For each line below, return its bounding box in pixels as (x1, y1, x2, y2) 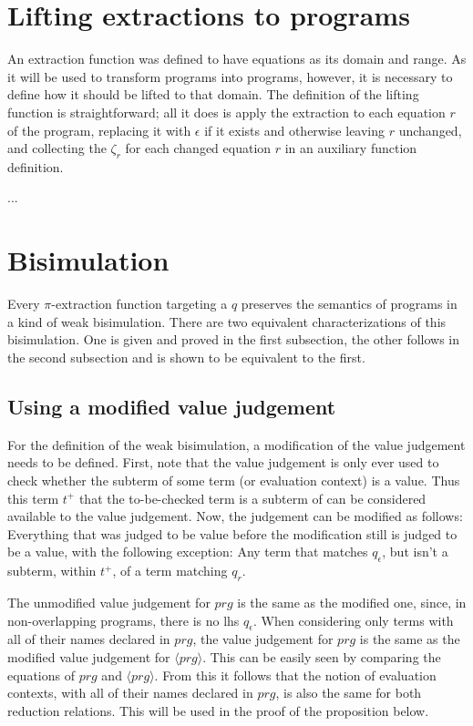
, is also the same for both (275, 683, 422, 702)
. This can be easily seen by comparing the (202, 647, 441, 666)
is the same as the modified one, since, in (237, 592, 467, 611)
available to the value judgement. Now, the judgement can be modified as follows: (7, 506, 463, 526)
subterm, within (7, 561, 97, 580)
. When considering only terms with (253, 610, 454, 629)
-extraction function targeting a (51, 294, 228, 313)
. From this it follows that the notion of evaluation (154, 665, 437, 684)
